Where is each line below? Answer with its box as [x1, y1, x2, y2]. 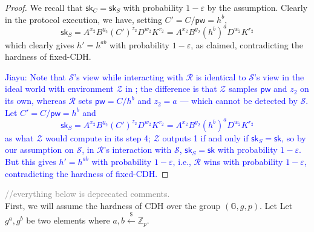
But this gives [5, 155, 56, 167]
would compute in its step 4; [45, 131, 151, 144]
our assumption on [5, 143, 74, 156]
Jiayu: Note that [5, 70, 66, 83]
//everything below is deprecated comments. [5, 187, 170, 200]
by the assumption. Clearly [207, 1, 308, 13]
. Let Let [260, 199, 293, 211]
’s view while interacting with [74, 70, 183, 83]
